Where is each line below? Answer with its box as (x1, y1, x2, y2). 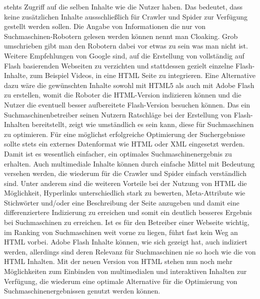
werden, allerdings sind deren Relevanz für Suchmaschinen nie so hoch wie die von (4, 246, 256, 256)
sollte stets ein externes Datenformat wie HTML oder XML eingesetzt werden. (4, 138, 245, 149)
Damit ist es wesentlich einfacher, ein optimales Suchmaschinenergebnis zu (4, 148, 232, 158)
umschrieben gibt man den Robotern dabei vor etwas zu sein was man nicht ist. (4, 40, 248, 51)
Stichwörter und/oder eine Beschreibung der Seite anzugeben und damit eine (4, 197, 239, 207)
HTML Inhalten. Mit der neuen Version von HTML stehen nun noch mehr (4, 256, 232, 266)
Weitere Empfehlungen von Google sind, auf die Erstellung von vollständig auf (4, 50, 244, 60)
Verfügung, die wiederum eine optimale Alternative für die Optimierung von (4, 275, 237, 286)
